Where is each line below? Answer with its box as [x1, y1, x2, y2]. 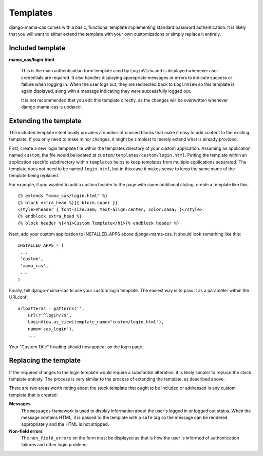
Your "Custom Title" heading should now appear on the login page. [9, 344, 144, 350]
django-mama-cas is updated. [21, 104, 82, 110]
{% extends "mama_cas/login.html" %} [18, 193, 108, 198]
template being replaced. [9, 173, 59, 178]
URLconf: [9, 294, 28, 300]
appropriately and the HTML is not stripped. [21, 421, 109, 427]
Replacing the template [9, 357, 81, 365]
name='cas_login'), [27, 326, 75, 332]
